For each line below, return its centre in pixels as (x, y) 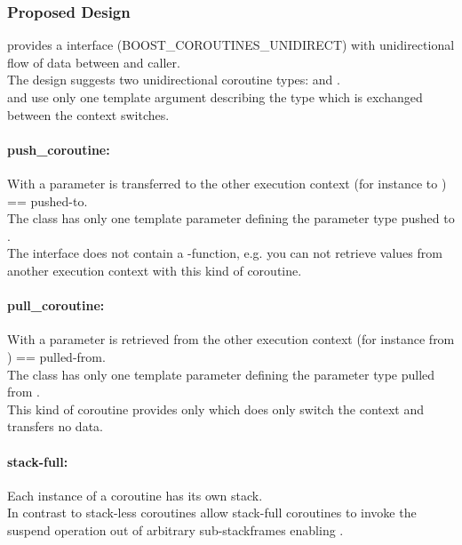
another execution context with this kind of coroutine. (155, 270)
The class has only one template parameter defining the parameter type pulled (221, 374)
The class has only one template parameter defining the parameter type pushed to (231, 218)
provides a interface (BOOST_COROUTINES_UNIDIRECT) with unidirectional (231, 45)
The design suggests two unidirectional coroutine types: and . (174, 80)
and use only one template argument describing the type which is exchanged (215, 97)
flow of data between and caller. (94, 62)
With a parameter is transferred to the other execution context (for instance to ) (227, 183)
